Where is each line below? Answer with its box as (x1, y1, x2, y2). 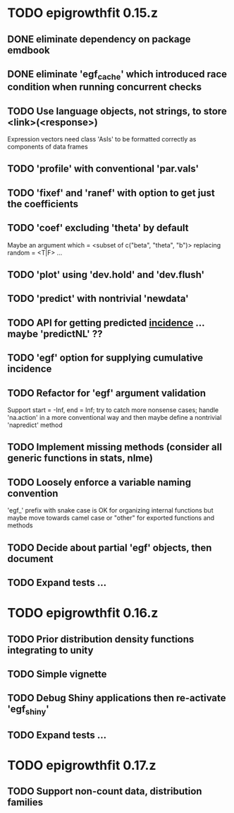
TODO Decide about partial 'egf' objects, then (7, 542, 212, 554)
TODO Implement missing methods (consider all (7, 441, 222, 453)
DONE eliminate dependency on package (7, 33, 192, 45)
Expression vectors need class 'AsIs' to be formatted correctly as (7, 134, 197, 143)
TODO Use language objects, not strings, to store (7, 105, 227, 117)
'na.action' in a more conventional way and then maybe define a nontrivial (7, 413, 222, 421)
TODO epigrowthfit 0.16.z (7, 605, 159, 621)
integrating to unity (7, 644, 94, 656)
